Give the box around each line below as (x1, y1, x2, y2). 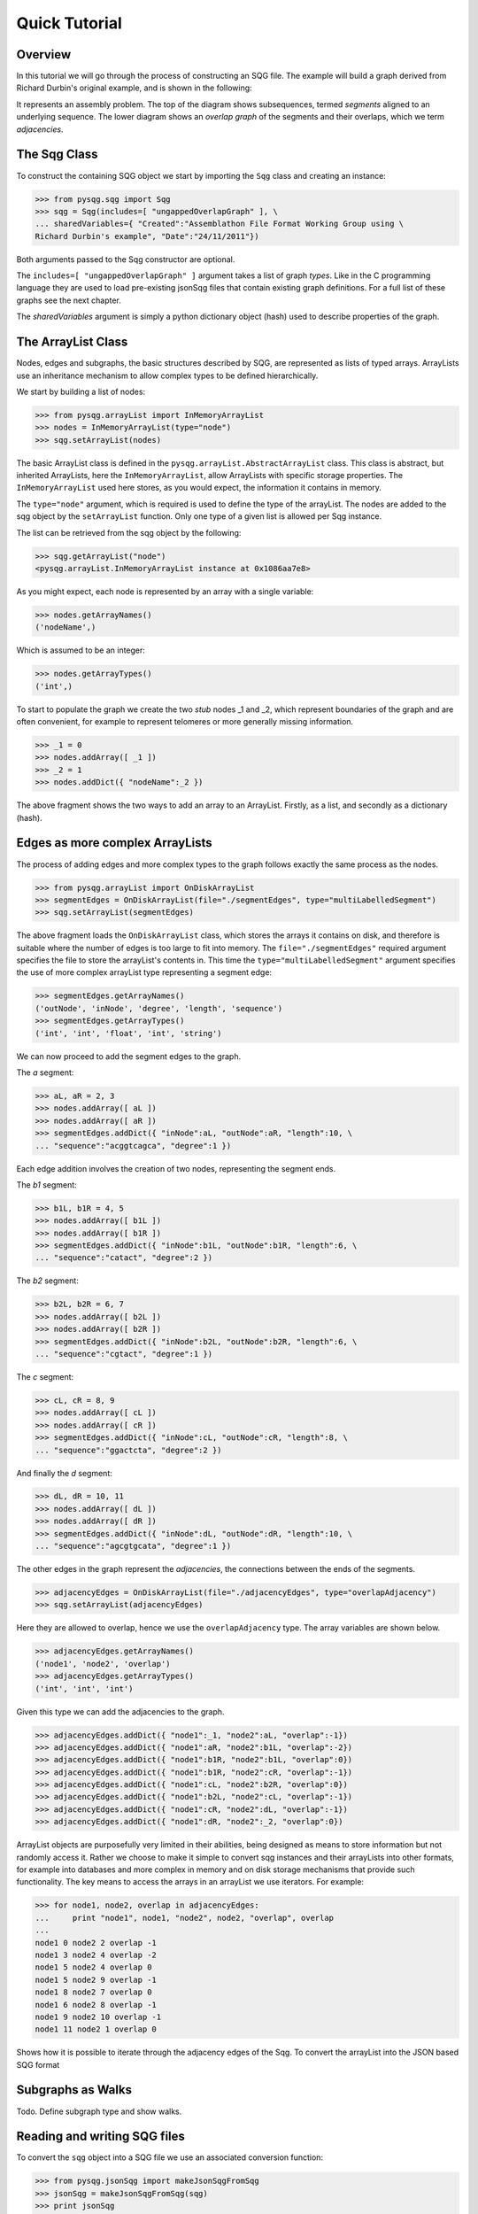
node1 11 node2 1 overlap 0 (35, 2024, 157, 2034)
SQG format (16, 2059, 60, 2070)
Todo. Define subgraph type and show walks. (16, 2106, 182, 2117)
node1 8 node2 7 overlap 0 (35, 1987, 152, 1997)
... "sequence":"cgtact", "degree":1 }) (35, 1349, 212, 1359)
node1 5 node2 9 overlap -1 (35, 1975, 157, 1985)
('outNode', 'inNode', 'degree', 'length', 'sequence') (35, 1003, 283, 1013)
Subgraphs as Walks (16, 2082, 133, 2098)
